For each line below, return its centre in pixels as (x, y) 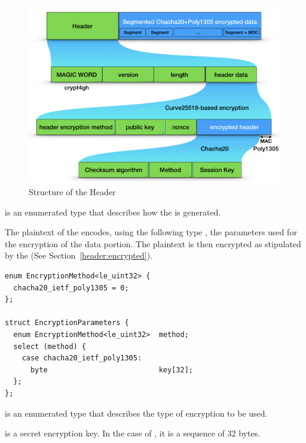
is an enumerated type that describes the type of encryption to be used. (136, 413)
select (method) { (50, 346)
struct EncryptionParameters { (67, 323)
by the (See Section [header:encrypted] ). (79, 255)
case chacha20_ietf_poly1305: (82, 358)
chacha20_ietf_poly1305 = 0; (71, 288)
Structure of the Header (72, 192)
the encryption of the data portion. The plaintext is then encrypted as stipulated (153, 243)
